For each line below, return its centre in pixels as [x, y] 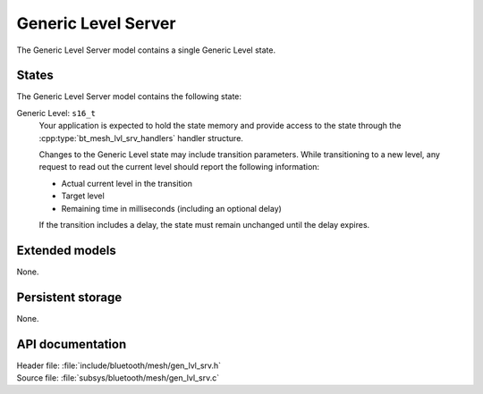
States [35, 75]
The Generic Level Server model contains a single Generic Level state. [146, 50]
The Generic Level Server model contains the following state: [129, 96]
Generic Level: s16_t [56, 113]
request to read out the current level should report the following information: [179, 167]
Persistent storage [69, 297]
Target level [83, 196]
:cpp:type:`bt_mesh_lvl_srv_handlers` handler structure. [141, 138]
